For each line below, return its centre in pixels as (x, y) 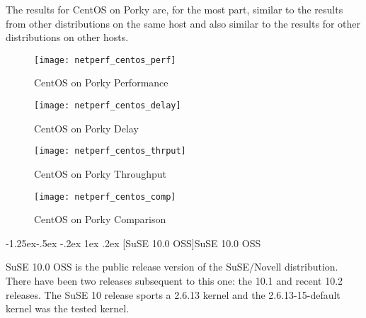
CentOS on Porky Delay (86, 128)
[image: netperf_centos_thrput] (110, 151)
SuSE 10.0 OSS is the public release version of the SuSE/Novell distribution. (172, 267)
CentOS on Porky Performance (101, 83)
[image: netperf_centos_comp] (105, 197)
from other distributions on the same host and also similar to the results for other (183, 23)
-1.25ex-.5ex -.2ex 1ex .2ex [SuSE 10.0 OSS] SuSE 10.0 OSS (133, 243)
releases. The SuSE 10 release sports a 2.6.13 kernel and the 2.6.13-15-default (173, 294)
